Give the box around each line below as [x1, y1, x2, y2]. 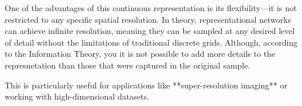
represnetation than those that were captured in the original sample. [5, 59, 250, 71]
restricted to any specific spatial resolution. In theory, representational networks [5, 13, 291, 25]
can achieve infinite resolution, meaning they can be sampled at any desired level [5, 25, 295, 37]
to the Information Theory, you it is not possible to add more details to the [5, 47, 276, 60]
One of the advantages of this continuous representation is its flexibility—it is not [5, 2, 297, 13]
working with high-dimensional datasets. [5, 90, 149, 102]
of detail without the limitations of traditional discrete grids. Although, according [5, 36, 298, 48]
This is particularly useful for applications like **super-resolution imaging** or [5, 78, 287, 91]
